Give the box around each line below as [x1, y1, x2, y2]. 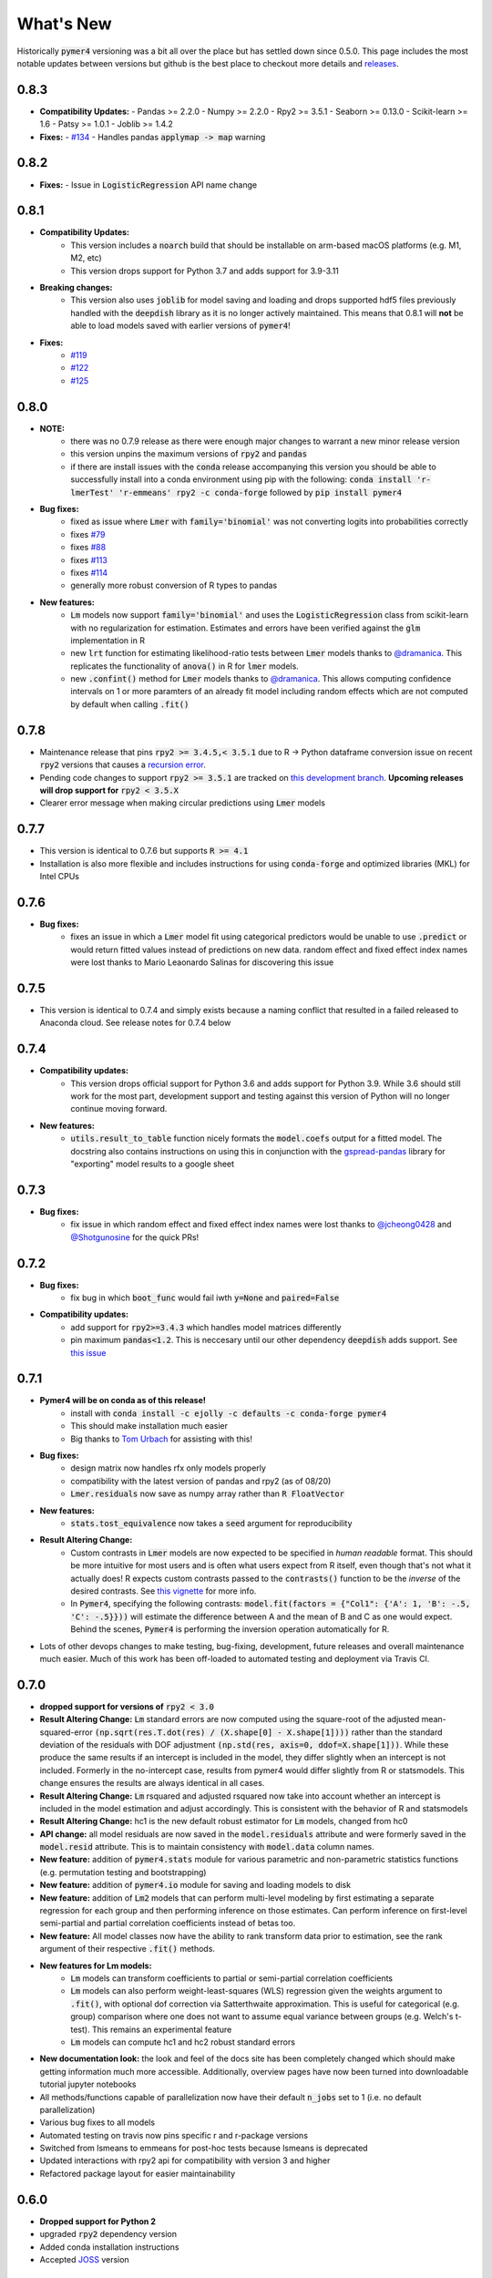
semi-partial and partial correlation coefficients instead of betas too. [39, 1918, 296, 1929]
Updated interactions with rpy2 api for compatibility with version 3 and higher [39, 2155, 331, 2166]
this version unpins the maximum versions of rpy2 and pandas [70, 448, 308, 459]
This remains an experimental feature [91, 2024, 232, 2035]
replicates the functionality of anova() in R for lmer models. [70, 661, 300, 672]
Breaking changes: [39, 282, 113, 292]
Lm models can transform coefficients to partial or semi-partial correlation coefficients [70, 1973, 394, 1984]
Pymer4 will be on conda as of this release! [39, 1395, 207, 1406]
